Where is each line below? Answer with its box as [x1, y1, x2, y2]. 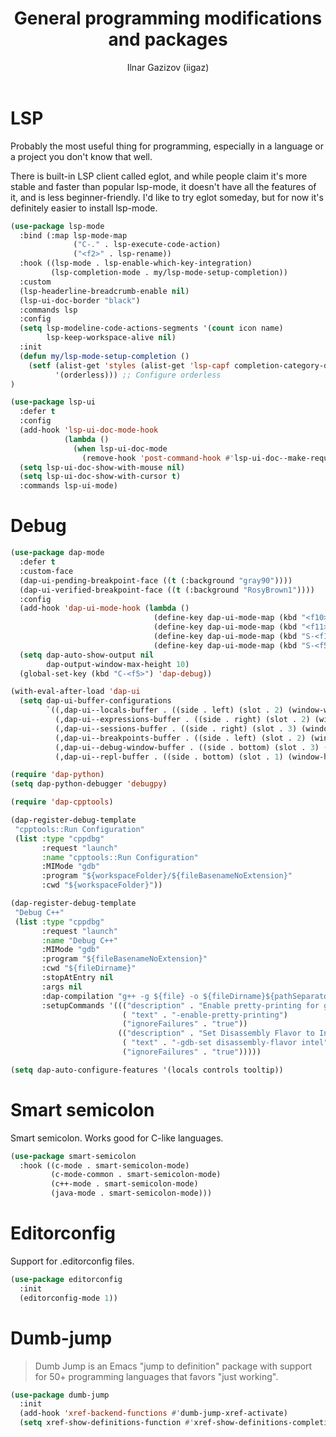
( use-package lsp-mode [10, 221, 105, 231]
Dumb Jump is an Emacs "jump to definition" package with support [34, 1360, 313, 1372]
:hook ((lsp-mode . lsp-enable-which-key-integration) [19, 258, 253, 269]
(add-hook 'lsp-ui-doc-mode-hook [19, 425, 159, 436]
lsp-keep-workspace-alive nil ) [46, 333, 177, 343]
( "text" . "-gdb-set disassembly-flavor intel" [121, 1038, 329, 1048]
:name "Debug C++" [41, 935, 118, 946]
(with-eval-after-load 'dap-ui [10, 687, 141, 697]
